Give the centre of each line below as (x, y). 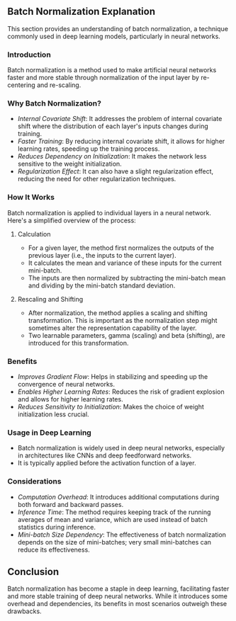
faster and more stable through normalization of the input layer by (103, 78)
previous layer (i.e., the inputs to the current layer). (102, 255)
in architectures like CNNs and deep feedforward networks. (105, 455)
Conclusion (33, 572)
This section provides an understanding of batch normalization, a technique (118, 28)
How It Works (31, 198)
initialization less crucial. (54, 414)
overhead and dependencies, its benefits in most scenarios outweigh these (117, 604)
